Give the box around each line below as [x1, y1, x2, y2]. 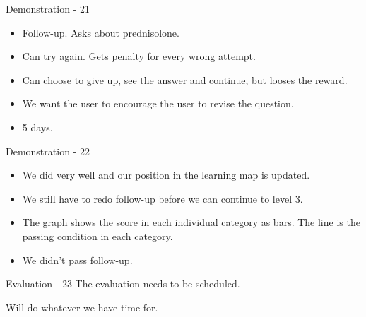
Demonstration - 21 [6, 1, 90, 16]
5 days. [22, 119, 53, 134]
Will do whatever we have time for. [6, 299, 158, 314]
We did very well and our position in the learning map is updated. [22, 167, 310, 182]
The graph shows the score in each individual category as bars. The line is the [22, 215, 360, 229]
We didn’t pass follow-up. [22, 252, 133, 267]
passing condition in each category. [22, 228, 173, 243]
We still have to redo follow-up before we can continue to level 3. [22, 191, 303, 205]
